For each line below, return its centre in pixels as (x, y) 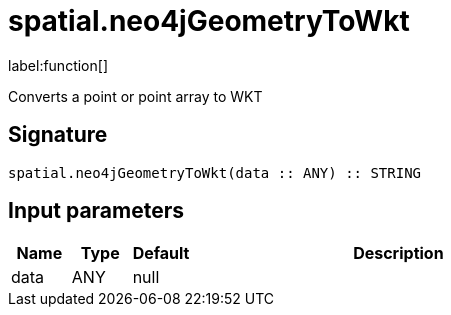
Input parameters (96, 211)
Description (398, 253)
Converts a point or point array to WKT (135, 96)
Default (161, 253)
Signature (58, 135)
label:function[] (58, 65)
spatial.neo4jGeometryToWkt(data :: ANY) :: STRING (215, 172)
